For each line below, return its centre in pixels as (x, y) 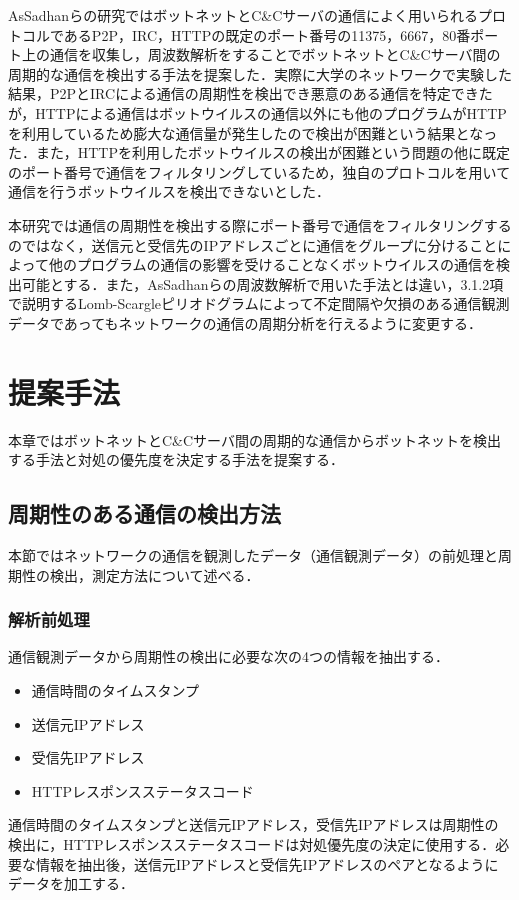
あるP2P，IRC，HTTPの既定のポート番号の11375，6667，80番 (267, 34)
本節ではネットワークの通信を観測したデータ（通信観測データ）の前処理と (253, 555)
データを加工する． (71, 883)
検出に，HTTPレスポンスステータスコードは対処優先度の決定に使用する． (252, 843)
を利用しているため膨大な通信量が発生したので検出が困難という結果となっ (253, 132)
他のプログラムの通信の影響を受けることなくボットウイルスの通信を (272, 264)
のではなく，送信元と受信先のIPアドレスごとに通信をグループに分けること (253, 244)
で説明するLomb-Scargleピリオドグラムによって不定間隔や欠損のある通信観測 (259, 303)
